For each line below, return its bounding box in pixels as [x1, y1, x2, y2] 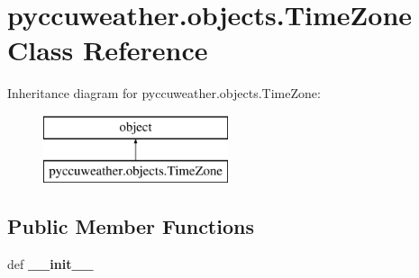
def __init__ [7, 255, 94, 274]
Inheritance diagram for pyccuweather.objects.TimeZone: [7, 84, 321, 103]
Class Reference [7, 31, 208, 68]
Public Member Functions [7, 212, 254, 240]
